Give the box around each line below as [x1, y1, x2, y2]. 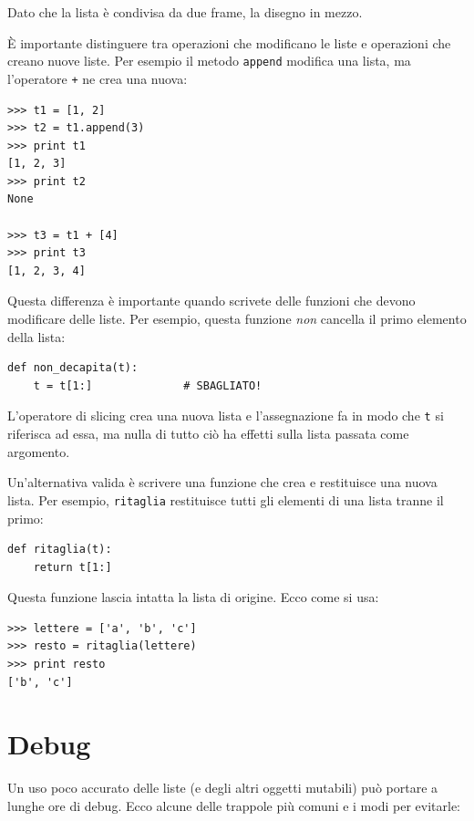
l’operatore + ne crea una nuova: [7, 68, 188, 88]
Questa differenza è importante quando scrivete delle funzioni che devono [7, 291, 416, 310]
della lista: [7, 327, 66, 346]
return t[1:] [33, 560, 112, 574]
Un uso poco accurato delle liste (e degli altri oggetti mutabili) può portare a [7, 778, 438, 797]
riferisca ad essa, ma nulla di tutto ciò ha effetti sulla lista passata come [7, 424, 409, 443]
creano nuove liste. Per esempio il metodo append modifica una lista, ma [7, 51, 411, 70]
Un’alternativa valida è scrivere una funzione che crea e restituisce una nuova [7, 473, 438, 492]
